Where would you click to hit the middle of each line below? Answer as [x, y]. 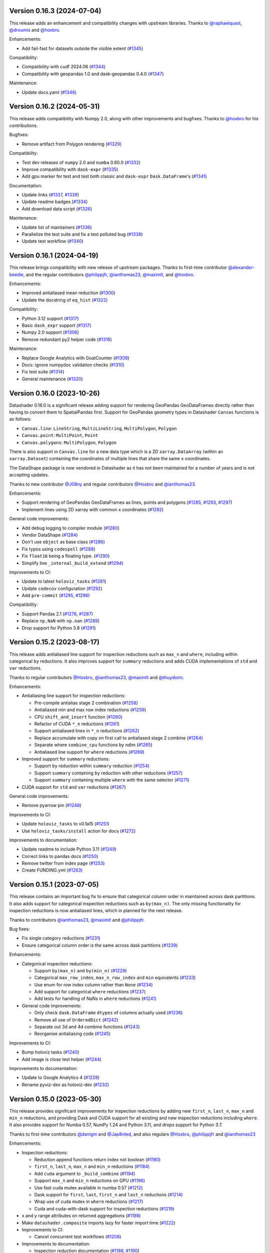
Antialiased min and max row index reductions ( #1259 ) [90, 710]
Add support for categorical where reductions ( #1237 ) [90, 992]
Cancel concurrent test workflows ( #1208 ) [78, 1237]
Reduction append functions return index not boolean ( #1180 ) [97, 1160]
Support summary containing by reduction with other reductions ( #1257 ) [108, 773]
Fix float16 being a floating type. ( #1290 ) [66, 556]
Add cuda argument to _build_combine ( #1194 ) [85, 1173]
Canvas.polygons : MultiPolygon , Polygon [69, 442]
